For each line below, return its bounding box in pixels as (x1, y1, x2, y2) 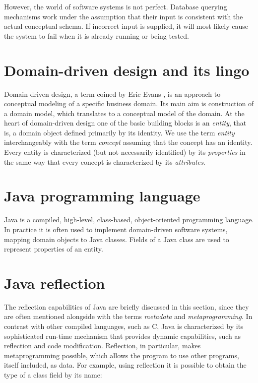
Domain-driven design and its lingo (4, 60, 250, 80)
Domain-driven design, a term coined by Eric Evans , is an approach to (4, 88, 221, 99)
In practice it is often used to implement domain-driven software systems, (4, 224, 228, 234)
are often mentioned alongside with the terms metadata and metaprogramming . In (4, 311, 253, 321)
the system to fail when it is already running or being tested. (4, 30, 189, 41)
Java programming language (4, 186, 200, 206)
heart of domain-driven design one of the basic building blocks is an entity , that (4, 118, 247, 128)
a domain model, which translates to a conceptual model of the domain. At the (4, 108, 245, 118)
